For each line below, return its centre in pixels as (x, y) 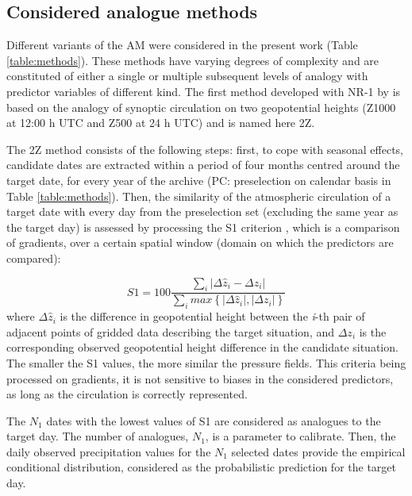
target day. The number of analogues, (98, 436)
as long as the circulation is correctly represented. (127, 394)
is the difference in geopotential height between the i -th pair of (212, 316)
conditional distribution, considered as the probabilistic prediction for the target (202, 467)
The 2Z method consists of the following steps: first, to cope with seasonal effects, (205, 149)
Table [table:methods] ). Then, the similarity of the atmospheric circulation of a (199, 196)
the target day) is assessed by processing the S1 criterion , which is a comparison (203, 227)
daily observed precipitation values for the (109, 451)
